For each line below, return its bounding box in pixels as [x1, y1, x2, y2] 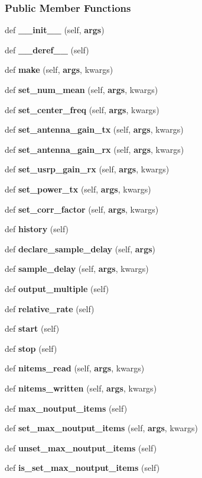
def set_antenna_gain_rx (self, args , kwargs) [5, 143, 184, 155]
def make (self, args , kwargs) [5, 63, 113, 76]
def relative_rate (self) [5, 302, 95, 315]
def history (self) [5, 223, 69, 235]
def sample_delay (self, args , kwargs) [5, 262, 149, 275]
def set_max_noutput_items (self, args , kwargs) [5, 422, 198, 434]
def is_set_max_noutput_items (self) [5, 461, 160, 474]
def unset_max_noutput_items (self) [5, 441, 157, 454]
